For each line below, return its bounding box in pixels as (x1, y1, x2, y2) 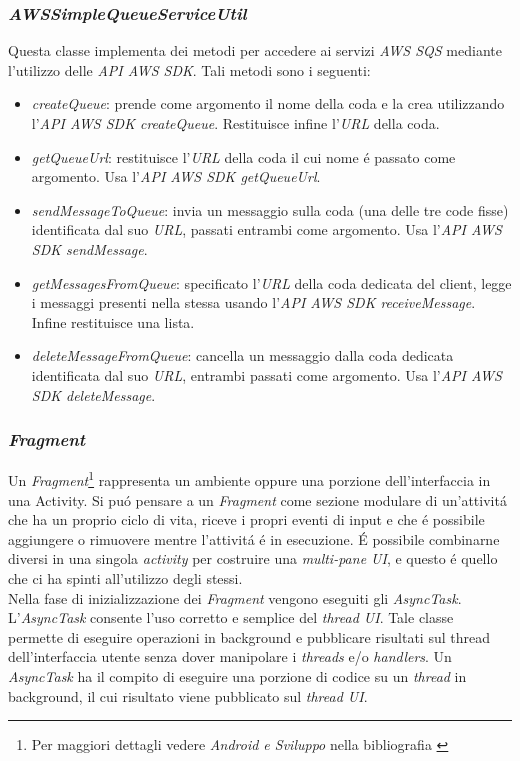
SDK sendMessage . (31, 238, 148, 259)
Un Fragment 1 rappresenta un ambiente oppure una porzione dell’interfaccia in (8, 467, 491, 490)
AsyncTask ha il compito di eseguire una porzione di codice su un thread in (8, 665, 467, 686)
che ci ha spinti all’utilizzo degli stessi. (8, 567, 243, 588)
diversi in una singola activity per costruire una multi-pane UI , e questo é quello (8, 548, 498, 569)
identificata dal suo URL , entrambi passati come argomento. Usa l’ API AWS (31, 364, 502, 385)
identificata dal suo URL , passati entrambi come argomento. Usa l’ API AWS (31, 219, 502, 240)
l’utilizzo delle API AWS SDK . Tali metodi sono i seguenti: (8, 59, 371, 80)
